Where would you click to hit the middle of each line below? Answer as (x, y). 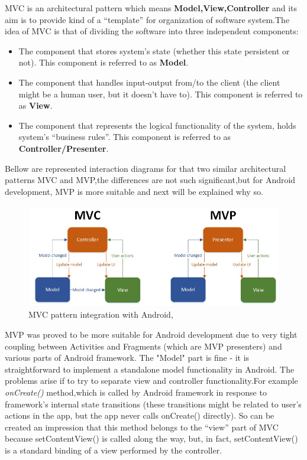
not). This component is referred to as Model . (104, 62)
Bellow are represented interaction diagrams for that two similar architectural (146, 168)
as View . (35, 105)
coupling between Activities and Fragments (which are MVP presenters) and (143, 346)
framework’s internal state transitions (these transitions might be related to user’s (153, 404)
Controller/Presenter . (64, 148)
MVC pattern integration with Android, (101, 314)
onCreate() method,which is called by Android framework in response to (136, 392)
